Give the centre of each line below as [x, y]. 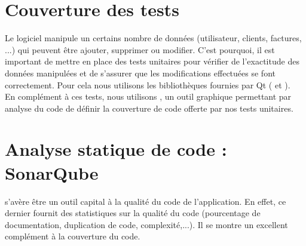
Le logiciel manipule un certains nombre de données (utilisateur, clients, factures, [153, 38]
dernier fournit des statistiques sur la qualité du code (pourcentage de [133, 213]
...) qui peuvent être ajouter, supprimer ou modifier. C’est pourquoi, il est [140, 49]
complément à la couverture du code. [73, 236]
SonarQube [52, 172]
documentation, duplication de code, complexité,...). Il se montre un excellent [146, 224]
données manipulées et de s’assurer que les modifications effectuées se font [140, 73]
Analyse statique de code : [116, 149]
